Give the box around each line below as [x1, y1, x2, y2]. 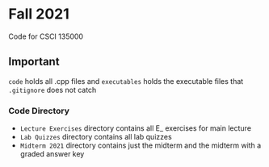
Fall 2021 [8, 5, 70, 23]
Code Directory [8, 105, 70, 116]
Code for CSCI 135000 [8, 31, 83, 41]
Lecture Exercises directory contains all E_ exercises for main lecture [19, 123, 252, 133]
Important [8, 55, 60, 69]
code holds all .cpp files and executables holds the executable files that [8, 76, 244, 86]
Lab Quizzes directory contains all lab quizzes [19, 132, 172, 142]
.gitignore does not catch [8, 85, 97, 94]
